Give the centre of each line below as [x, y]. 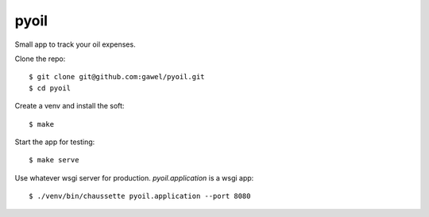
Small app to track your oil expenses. [75, 44]
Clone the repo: [40, 59]
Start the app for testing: [55, 142]
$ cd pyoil [50, 88]
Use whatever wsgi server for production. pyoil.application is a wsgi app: [134, 177]
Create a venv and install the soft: [70, 106]
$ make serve [54, 160]
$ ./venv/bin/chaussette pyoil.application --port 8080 [140, 196]
